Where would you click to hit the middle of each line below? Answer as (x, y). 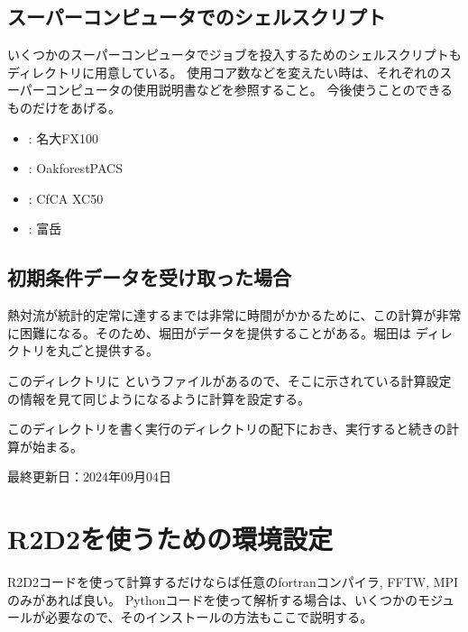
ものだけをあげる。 (64, 107)
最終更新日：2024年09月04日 (89, 476)
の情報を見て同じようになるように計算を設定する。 (159, 398)
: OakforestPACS (75, 168)
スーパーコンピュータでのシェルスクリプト (197, 17)
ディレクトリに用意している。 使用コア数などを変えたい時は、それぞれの (224, 72)
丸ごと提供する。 (108, 350)
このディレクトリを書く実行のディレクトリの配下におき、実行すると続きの (227, 429)
